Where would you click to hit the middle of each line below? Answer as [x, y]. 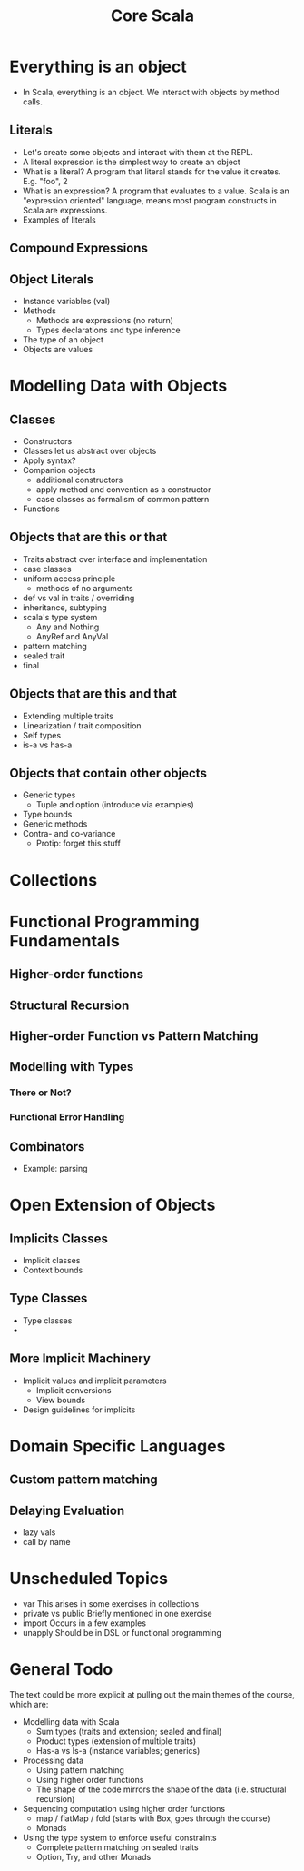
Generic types [49, 795]
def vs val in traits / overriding [78, 598]
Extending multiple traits [68, 716]
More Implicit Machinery [80, 1359]
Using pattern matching [80, 1770]
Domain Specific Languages [118, 1446]
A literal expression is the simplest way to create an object [131, 162]
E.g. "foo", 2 [45, 181]
